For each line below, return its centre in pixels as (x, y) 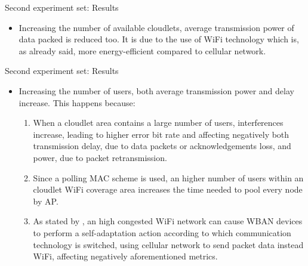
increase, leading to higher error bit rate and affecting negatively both (161, 134)
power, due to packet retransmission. (100, 157)
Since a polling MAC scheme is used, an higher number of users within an (168, 177)
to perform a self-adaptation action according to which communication (162, 232)
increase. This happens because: (77, 102)
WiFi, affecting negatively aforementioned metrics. (125, 256)
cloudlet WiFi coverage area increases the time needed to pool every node (168, 189)
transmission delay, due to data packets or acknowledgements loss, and (162, 146)
